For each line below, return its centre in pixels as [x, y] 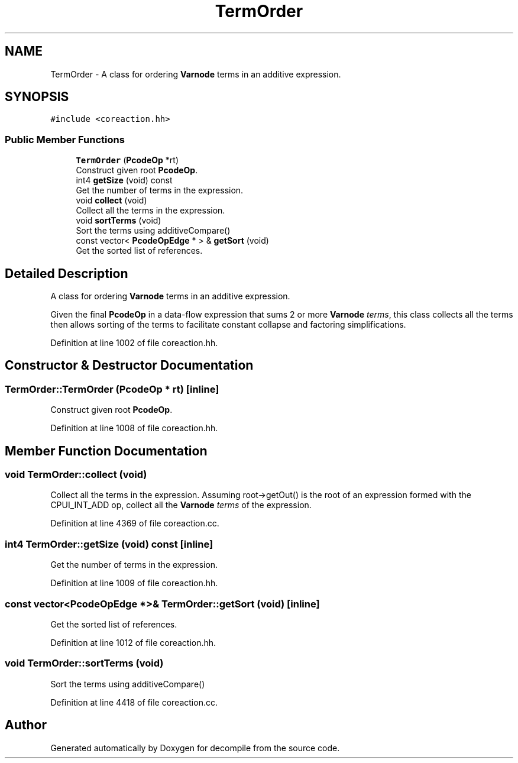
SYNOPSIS [37, 97]
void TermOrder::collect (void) [76, 475]
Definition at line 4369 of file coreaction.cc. [135, 523]
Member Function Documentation [106, 451]
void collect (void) [111, 201]
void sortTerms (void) [119, 221]
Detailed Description [67, 273]
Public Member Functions [65, 139]
